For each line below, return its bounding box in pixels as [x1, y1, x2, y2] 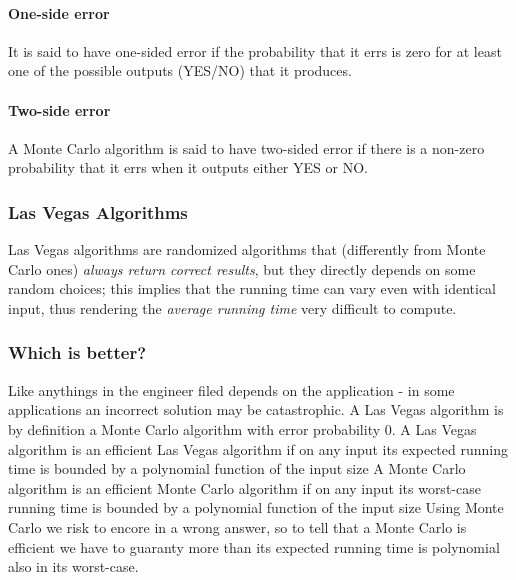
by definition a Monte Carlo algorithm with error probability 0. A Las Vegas [8, 418, 477, 439]
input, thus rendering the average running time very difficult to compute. [8, 297, 457, 318]
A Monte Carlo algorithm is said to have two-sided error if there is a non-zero [8, 137, 485, 158]
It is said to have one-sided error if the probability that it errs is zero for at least [8, 40, 502, 61]
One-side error [8, 2, 110, 23]
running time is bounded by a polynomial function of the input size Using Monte [8, 497, 504, 518]
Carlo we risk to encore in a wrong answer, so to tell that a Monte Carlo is [8, 516, 467, 537]
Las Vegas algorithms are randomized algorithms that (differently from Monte [8, 239, 486, 260]
